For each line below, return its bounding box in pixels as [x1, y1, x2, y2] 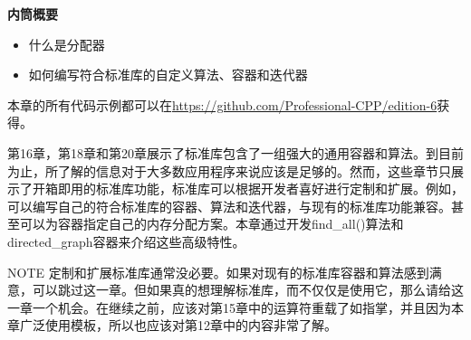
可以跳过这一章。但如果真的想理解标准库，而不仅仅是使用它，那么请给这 [32, 280, 464, 299]
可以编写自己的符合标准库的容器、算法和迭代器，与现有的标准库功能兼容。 [7, 196, 451, 215]
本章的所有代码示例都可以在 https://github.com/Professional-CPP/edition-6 [7, 95, 437, 114]
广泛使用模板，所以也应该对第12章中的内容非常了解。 [19, 316, 337, 335]
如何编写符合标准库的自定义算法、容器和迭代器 [28, 65, 308, 84]
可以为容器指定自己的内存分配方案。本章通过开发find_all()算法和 [19, 214, 404, 233]
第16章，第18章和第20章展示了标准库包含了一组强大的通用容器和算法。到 [7, 143, 438, 162]
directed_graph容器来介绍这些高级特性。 [7, 231, 245, 250]
